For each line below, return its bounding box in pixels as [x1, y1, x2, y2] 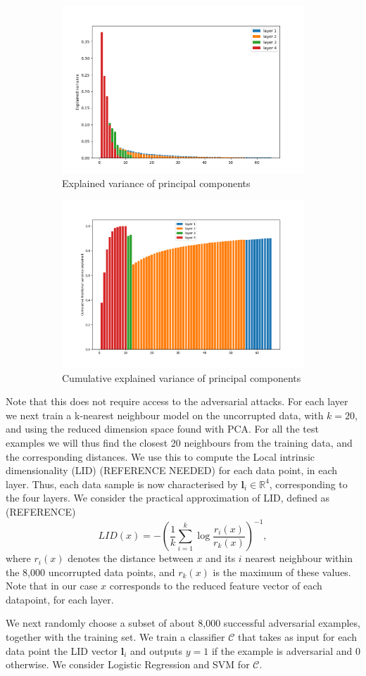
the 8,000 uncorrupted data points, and [6, 564, 175, 579]
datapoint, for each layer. [6, 592, 114, 606]
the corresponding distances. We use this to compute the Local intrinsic [6, 449, 315, 464]
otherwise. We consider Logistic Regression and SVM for [6, 657, 250, 672]
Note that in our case [6, 578, 98, 593]
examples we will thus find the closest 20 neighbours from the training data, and [6, 435, 353, 449]
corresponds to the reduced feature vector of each [109, 578, 322, 593]
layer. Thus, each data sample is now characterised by [6, 476, 238, 491]
